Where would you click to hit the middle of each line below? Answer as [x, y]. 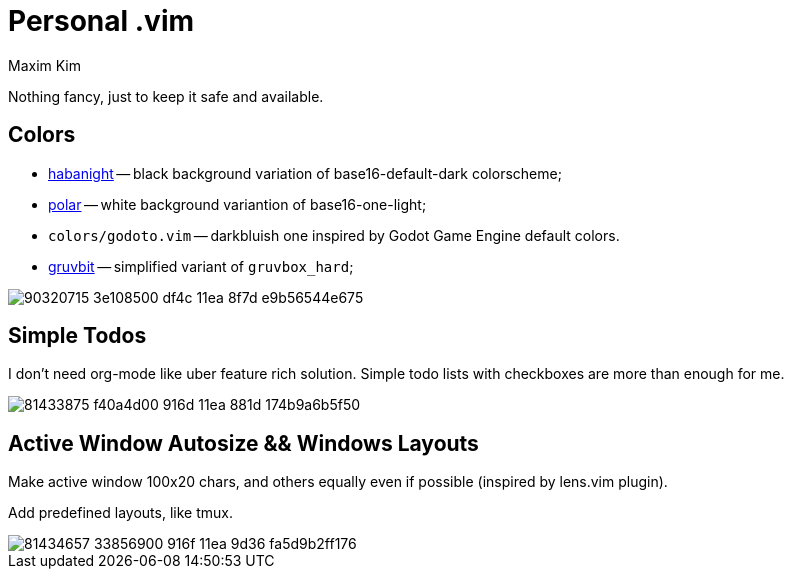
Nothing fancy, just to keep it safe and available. [166, 96]
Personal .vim [101, 21]
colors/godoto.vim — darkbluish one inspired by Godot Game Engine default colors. [334, 235]
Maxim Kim [45, 65]
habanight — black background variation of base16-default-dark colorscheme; [305, 173]
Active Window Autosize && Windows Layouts [243, 443]
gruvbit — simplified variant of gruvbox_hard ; [201, 266]
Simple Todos [77, 336]
